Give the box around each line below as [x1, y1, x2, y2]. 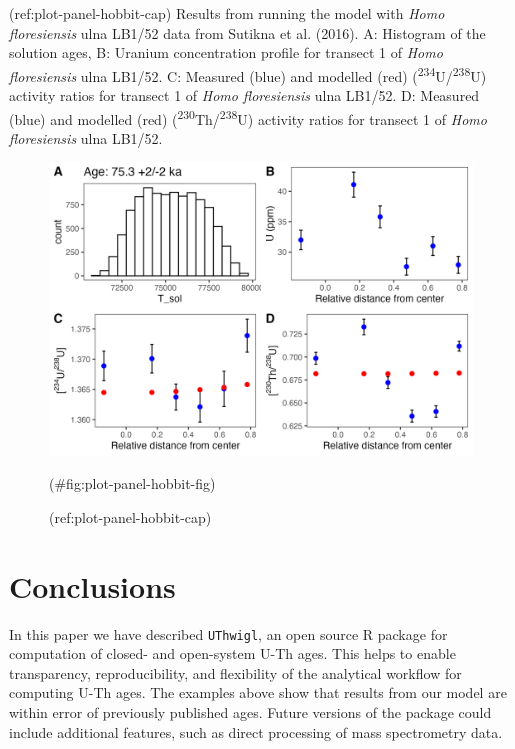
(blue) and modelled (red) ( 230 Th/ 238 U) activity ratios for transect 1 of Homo [9, 105, 487, 129]
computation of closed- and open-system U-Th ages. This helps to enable [9, 643, 456, 664]
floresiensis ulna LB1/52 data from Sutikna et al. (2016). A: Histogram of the [9, 22, 486, 43]
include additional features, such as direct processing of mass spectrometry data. [9, 721, 503, 742]
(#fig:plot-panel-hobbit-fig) [49, 473, 216, 494]
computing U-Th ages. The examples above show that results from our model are [9, 682, 507, 703]
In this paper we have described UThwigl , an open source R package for [9, 623, 448, 644]
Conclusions [9, 565, 176, 606]
